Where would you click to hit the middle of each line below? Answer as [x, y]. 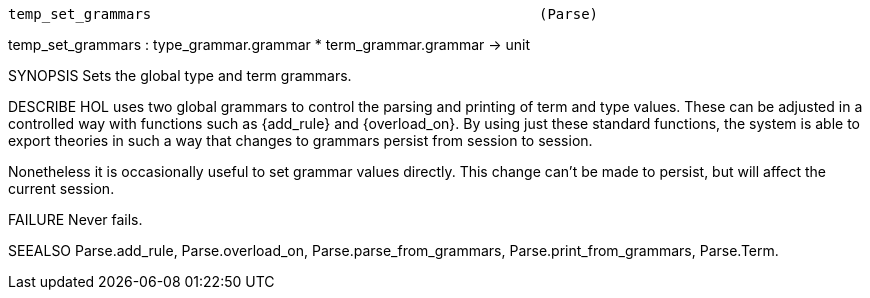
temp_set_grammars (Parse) [303, 14]
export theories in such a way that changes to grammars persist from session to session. [300, 140]
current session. [61, 188]
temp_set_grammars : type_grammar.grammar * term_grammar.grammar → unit [269, 44]
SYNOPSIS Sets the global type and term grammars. [180, 75]
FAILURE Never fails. [75, 219]
